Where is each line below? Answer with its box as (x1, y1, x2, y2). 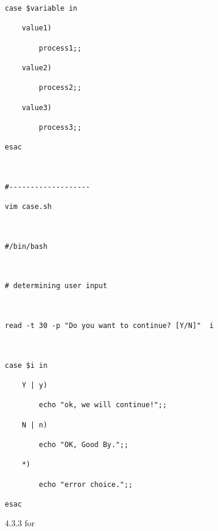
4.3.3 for (5, 517, 35, 529)
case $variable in (5, 4, 77, 13)
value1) (21, 24, 52, 33)
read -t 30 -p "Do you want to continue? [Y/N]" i (5, 321, 214, 330)
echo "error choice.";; (39, 480, 133, 489)
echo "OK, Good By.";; (39, 440, 129, 449)
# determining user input (5, 282, 107, 291)
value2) (21, 63, 52, 72)
